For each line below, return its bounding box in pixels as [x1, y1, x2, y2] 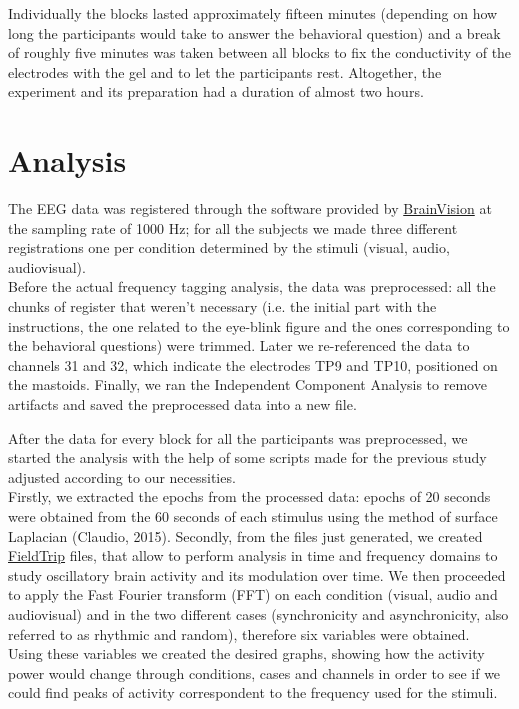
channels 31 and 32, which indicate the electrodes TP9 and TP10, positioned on [8, 354, 498, 375]
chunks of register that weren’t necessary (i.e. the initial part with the [8, 296, 437, 317]
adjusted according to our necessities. [8, 466, 236, 487]
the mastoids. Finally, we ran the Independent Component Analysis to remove [8, 374, 487, 395]
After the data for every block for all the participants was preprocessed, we [8, 427, 468, 448]
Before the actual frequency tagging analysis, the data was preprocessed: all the [8, 276, 496, 297]
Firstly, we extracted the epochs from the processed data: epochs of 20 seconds [8, 486, 491, 507]
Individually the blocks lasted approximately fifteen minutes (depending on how [8, 3, 498, 23]
